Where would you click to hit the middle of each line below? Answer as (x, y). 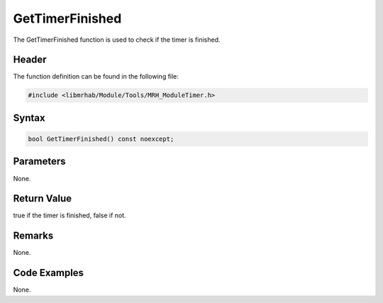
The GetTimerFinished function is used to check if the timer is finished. (117, 40)
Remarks (33, 236)
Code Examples (49, 273)
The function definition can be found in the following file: (96, 76)
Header (30, 60)
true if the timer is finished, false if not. (70, 215)
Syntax (29, 118)
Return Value (43, 199)
